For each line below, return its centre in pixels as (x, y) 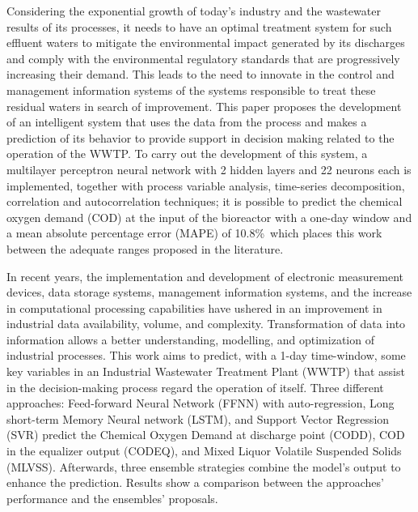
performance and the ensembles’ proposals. (112, 498)
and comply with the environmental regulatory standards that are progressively (203, 58)
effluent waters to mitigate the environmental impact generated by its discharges (206, 43)
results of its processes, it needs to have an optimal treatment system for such (199, 26)
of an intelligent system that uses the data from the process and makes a (187, 122)
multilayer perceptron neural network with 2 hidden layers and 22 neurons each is (209, 169)
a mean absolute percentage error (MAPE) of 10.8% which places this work (194, 233)
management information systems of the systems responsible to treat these (191, 90)
